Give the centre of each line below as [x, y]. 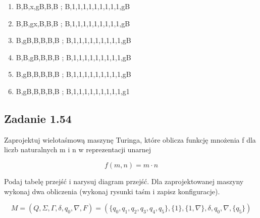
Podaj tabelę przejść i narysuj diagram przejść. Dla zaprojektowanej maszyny [124, 181]
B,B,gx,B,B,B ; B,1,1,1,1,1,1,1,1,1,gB [73, 23]
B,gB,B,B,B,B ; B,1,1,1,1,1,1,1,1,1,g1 [73, 91]
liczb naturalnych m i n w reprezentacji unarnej [78, 149]
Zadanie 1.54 [38, 118]
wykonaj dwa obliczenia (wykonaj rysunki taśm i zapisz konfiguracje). [112, 191]
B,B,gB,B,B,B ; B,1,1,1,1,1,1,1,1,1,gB [73, 57]
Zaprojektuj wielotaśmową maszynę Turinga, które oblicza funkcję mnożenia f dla [130, 139]
